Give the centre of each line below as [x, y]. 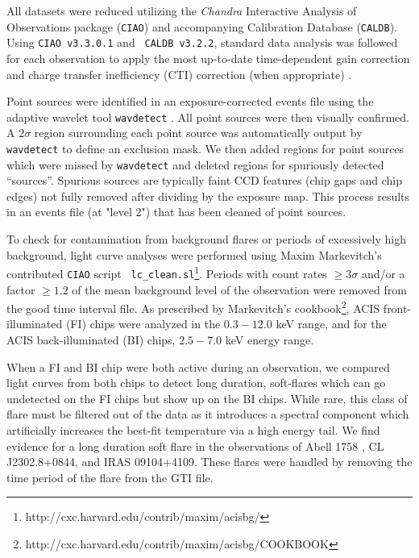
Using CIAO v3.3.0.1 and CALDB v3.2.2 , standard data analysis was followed [202, 42]
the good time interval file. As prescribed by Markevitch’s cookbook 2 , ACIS [193, 307]
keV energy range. [270, 339]
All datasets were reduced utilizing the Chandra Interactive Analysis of [182, 10]
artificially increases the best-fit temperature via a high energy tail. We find [193, 429]
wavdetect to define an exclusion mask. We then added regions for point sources [205, 148]
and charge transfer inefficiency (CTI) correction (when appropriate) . [179, 74]
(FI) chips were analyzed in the [143, 324]
